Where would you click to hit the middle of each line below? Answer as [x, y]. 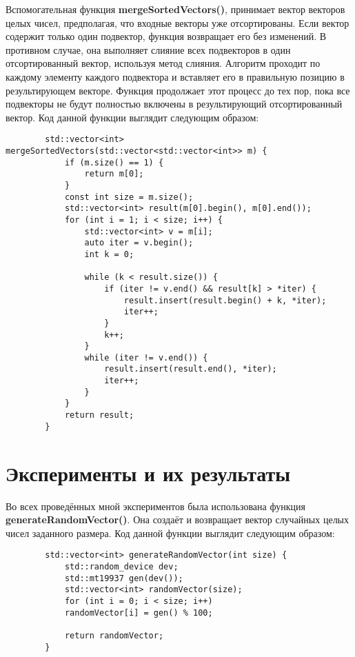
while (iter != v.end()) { [146, 357]
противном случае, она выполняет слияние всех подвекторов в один [148, 49]
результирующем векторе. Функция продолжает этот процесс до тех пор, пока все [178, 90]
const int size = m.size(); [129, 197]
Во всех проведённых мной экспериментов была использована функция [155, 506]
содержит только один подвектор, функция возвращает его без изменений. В [166, 36]
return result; [99, 415]
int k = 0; [109, 254]
